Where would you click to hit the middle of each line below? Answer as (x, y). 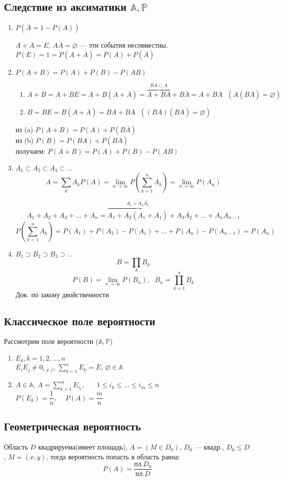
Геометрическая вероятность (73, 426)
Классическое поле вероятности (80, 321)
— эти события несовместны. (124, 45)
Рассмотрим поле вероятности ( (51, 341)
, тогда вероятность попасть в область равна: (113, 456)
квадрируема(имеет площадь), (83, 447)
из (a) (24, 129)
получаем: (30, 151)
